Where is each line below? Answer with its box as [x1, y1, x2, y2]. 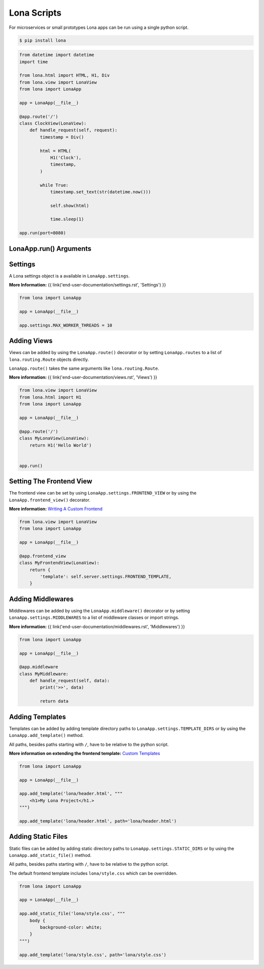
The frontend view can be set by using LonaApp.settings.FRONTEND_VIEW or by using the [9, 490, 197, 496]
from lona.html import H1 [19, 394, 82, 400]
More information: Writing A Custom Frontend [9, 506, 103, 512]
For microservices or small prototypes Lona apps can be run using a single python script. [9, 24, 189, 30]
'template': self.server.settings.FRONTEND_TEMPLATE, [40, 574, 172, 580]
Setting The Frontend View [9, 477, 92, 486]
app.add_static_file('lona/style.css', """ [19, 911, 126, 917]
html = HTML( [40, 148, 71, 154]
